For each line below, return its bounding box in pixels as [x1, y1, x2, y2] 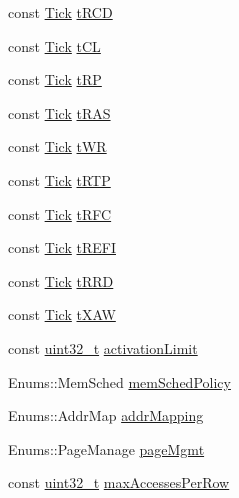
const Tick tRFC [8, 203, 112, 224]
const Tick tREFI [8, 237, 116, 258]
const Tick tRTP [8, 169, 111, 190]
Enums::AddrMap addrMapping [8, 405, 204, 426]
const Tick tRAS [8, 102, 111, 123]
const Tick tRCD [8, 2, 113, 22]
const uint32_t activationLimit [8, 337, 198, 358]
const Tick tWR [8, 136, 107, 157]
